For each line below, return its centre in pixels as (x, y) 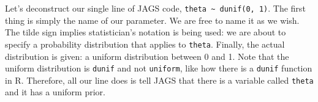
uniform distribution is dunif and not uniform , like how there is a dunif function (159, 68)
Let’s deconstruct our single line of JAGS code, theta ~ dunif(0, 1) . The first (155, 8)
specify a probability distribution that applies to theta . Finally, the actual (145, 44)
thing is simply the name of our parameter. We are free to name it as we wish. (152, 20)
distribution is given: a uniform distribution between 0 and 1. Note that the (147, 56)
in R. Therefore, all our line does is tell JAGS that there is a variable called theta (159, 80)
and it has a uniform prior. (55, 92)
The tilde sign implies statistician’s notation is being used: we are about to (146, 32)
